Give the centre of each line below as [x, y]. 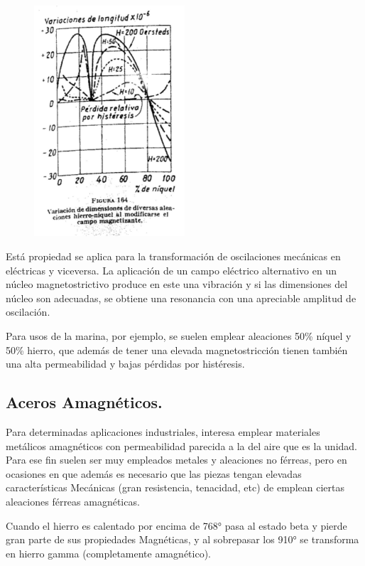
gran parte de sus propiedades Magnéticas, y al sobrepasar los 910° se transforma [182, 539]
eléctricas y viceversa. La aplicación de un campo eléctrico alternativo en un [171, 270]
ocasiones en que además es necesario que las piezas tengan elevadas [154, 473]
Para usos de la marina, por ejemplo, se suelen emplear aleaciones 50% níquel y [179, 335]
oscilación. [28, 312]
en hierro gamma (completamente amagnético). [108, 553]
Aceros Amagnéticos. [84, 402]
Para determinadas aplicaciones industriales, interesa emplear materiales [163, 431]
